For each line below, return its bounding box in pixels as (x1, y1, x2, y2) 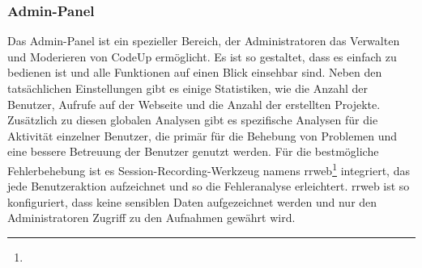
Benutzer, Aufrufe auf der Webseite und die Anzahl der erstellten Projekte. (7, 95, 381, 112)
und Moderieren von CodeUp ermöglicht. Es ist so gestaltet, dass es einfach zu (7, 48, 397, 65)
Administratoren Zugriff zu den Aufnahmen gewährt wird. (7, 209, 296, 226)
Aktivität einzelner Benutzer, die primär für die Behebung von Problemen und (7, 127, 398, 144)
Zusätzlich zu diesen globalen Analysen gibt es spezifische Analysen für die (7, 111, 378, 128)
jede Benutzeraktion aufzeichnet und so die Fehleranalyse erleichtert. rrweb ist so (7, 178, 410, 195)
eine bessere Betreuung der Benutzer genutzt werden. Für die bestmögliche (7, 143, 379, 160)
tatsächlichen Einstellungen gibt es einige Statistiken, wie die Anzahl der (7, 80, 369, 96)
